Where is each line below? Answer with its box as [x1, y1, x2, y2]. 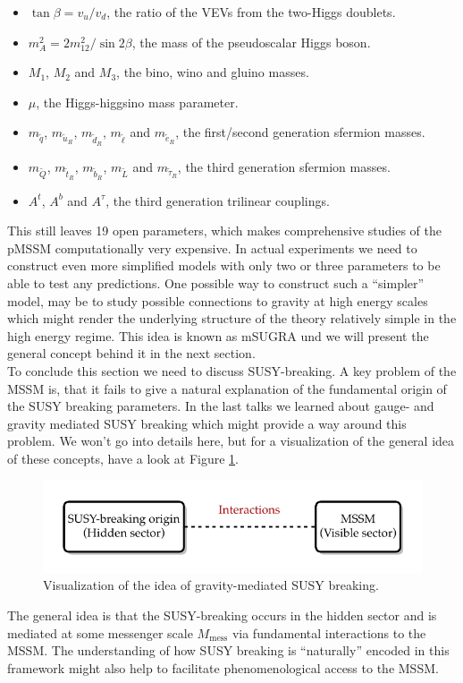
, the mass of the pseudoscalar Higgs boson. [131, 32, 371, 51]
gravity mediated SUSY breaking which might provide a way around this [7, 414, 407, 432]
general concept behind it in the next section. [7, 344, 256, 363]
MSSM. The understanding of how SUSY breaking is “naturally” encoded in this [7, 641, 450, 660]
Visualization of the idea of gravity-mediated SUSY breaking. [43, 576, 379, 594]
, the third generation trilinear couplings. [105, 191, 330, 209]
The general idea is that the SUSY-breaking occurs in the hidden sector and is [7, 606, 437, 625]
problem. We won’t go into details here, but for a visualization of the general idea [7, 431, 455, 450]
